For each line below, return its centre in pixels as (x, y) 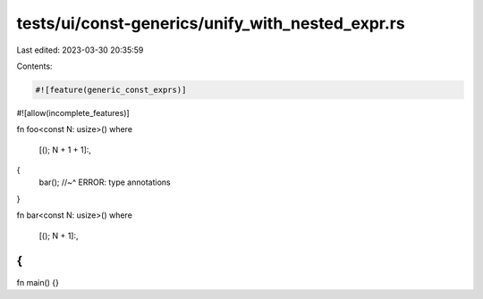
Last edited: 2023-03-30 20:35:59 (80, 50)
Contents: (34, 66)
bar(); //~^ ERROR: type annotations (105, 182)
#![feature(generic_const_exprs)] (111, 90)
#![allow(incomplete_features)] (73, 112)
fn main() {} (38, 282)
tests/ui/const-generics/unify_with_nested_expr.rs (211, 23)
